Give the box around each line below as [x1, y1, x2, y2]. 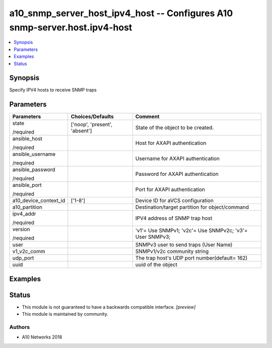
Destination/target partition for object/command [135, 204, 249, 211]
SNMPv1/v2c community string [135, 248, 209, 255]
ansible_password [12, 166, 55, 173]
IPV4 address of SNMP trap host [135, 215, 213, 222]
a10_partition [12, 204, 43, 211]
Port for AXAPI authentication [135, 186, 206, 193]
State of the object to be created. [135, 124, 214, 131]
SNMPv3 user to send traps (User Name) [135, 241, 233, 248]
